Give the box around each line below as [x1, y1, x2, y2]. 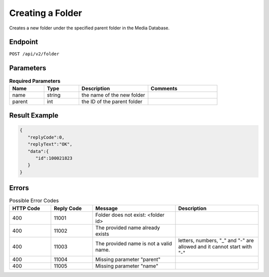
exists [95, 230, 110, 237]
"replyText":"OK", [27, 141, 73, 147]
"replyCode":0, [27, 135, 65, 140]
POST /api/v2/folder [9, 51, 60, 57]
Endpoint [9, 38, 38, 46]
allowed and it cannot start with [178, 243, 252, 250]
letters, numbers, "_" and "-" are [178, 237, 254, 244]
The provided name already [95, 224, 160, 231]
